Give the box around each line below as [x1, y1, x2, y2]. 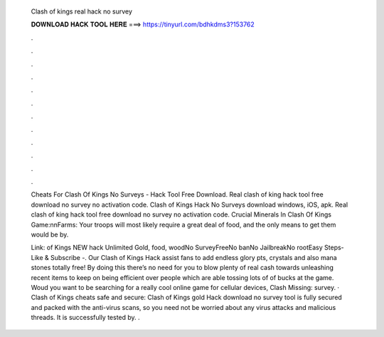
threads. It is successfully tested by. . [31, 313, 140, 322]
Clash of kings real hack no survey [31, 7, 133, 16]
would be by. [31, 230, 69, 239]
